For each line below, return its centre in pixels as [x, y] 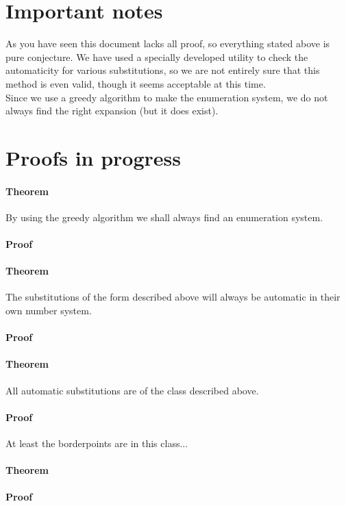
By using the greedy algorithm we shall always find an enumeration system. [164, 217]
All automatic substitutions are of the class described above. [132, 390]
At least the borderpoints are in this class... [97, 443]
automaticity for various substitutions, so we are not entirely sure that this [163, 70]
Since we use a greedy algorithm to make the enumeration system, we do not [167, 97]
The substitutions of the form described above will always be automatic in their [173, 297]
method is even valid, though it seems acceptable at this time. [136, 83]
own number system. [49, 311]
